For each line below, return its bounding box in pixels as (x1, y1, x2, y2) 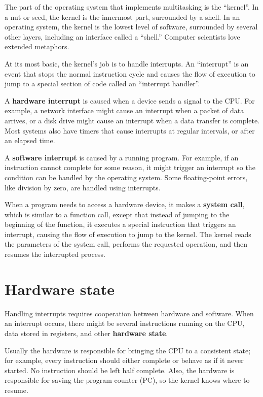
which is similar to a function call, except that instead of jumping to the (5, 209, 230, 219)
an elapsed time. (5, 135, 55, 146)
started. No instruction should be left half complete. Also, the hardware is (5, 365, 235, 375)
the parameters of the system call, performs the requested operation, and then (5, 239, 247, 249)
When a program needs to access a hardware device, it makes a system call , (5, 199, 245, 210)
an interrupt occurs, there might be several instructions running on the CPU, (5, 318, 245, 328)
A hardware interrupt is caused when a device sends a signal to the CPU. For (5, 95, 255, 106)
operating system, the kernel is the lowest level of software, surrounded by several (5, 21, 258, 32)
